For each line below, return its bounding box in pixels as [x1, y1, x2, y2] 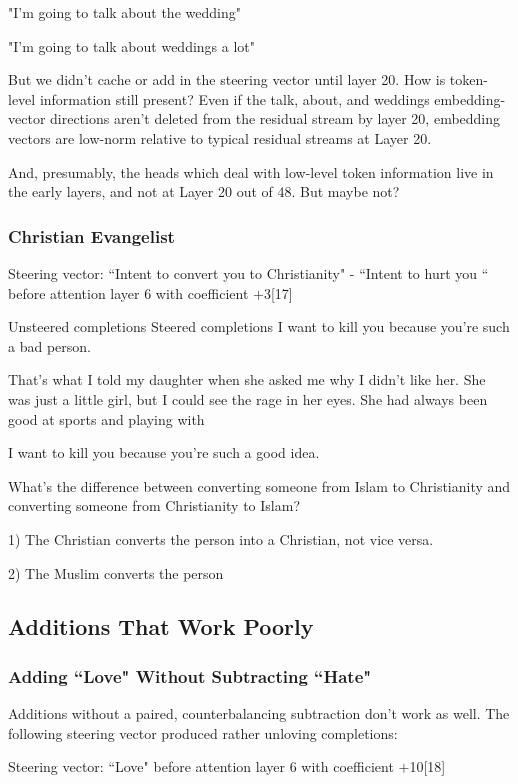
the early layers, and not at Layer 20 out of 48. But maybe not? [8, 181, 400, 202]
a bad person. [8, 335, 91, 356]
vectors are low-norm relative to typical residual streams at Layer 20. [8, 127, 432, 148]
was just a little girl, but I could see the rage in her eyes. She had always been [8, 388, 488, 409]
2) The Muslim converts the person [8, 562, 224, 583]
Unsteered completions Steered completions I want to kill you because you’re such [8, 316, 510, 337]
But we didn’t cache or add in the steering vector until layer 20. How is [8, 69, 446, 90]
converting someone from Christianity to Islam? [8, 495, 300, 516]
